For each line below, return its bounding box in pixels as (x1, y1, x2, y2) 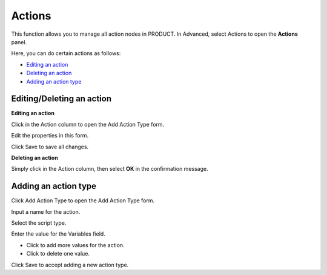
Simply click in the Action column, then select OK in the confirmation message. (11, 165, 208, 173)
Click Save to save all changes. (11, 143, 89, 150)
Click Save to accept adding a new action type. (11, 261, 129, 268)
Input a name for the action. (11, 208, 81, 215)
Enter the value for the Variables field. (11, 230, 105, 237)
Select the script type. (11, 219, 67, 227)
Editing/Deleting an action (11, 94, 112, 104)
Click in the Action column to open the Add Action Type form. (11, 121, 165, 128)
